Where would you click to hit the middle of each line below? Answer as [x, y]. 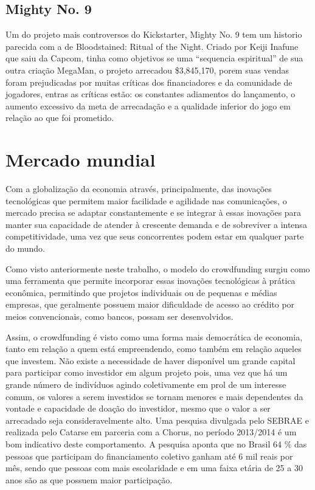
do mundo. [25, 248]
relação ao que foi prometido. [60, 118]
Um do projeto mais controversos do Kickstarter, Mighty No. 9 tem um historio [154, 34]
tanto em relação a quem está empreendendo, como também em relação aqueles [154, 349]
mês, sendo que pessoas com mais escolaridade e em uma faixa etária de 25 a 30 [154, 468]
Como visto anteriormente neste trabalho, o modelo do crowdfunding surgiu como [158, 268]
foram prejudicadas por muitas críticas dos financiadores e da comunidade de [149, 82]
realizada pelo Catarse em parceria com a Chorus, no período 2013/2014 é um [151, 432]
